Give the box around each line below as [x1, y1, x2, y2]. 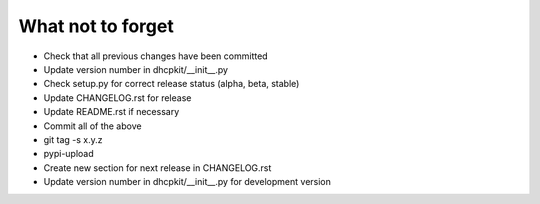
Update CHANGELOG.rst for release [43, 91, 192, 104]
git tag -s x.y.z [43, 133, 103, 145]
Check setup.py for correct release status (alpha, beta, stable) [43, 78, 300, 90]
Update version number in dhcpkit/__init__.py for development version [43, 176, 332, 188]
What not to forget [18, 15, 174, 37]
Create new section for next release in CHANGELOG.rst [43, 161, 272, 174]
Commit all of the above [43, 120, 142, 132]
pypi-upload [43, 148, 94, 160]
